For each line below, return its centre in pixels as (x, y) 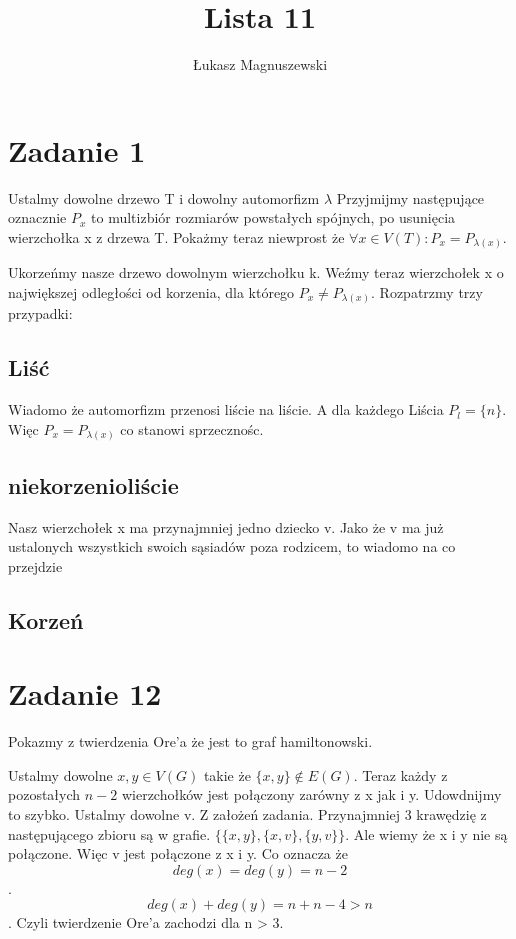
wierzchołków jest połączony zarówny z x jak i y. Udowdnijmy (311, 794)
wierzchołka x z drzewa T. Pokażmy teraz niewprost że (176, 236)
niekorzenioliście (93, 484)
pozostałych (44, 794)
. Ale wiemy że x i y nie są (426, 833)
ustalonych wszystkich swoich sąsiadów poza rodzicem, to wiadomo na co (232, 546)
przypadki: (40, 313)
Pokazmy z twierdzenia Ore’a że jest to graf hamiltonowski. (190, 741)
